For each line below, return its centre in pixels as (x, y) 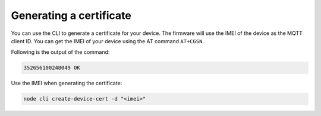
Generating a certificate (71, 15)
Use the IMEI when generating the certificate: (67, 83)
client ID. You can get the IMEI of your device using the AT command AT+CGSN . (108, 41)
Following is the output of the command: (60, 52)
